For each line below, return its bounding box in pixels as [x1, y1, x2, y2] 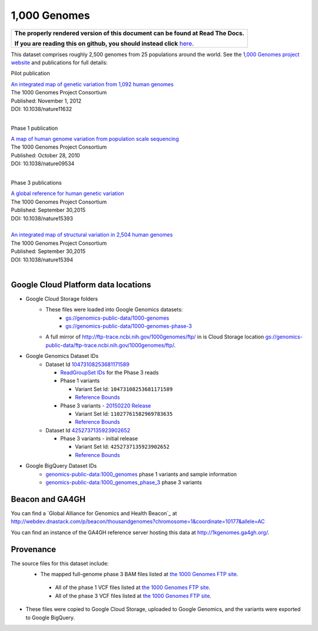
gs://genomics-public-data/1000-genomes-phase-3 [65, 323, 193, 330]
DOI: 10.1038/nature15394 [11, 256, 74, 263]
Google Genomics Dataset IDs [25, 353, 99, 360]
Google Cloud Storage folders [25, 295, 98, 302]
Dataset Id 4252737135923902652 [45, 426, 131, 433]
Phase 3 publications [11, 179, 62, 186]
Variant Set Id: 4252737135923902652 [75, 443, 170, 451]
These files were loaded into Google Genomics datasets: [45, 306, 183, 313]
